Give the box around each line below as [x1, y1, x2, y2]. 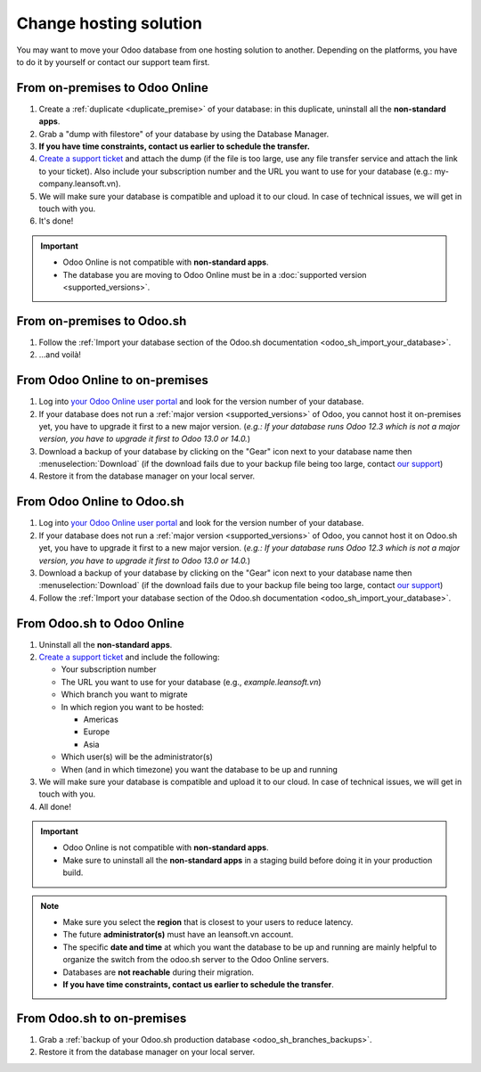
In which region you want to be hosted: [61, 701, 205, 712]
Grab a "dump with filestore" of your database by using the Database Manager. [38, 128, 330, 139]
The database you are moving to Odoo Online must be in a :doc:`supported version [62, 269, 367, 280]
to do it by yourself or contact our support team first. [16, 56, 210, 67]
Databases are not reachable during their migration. [62, 967, 254, 978]
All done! [38, 801, 71, 812]
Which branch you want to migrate [61, 689, 188, 700]
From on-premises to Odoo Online [16, 80, 209, 95]
